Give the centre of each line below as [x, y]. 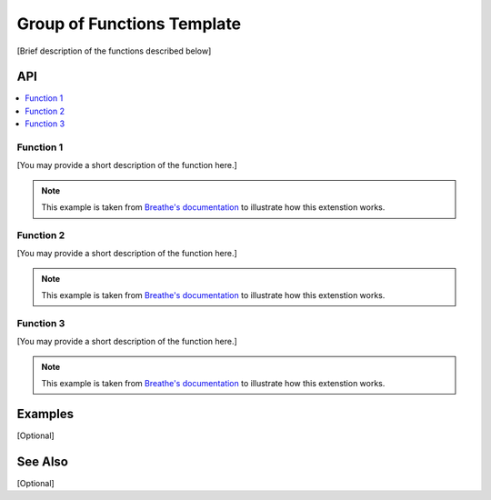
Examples [45, 414]
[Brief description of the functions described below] [114, 51]
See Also [42, 461]
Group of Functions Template [129, 24]
